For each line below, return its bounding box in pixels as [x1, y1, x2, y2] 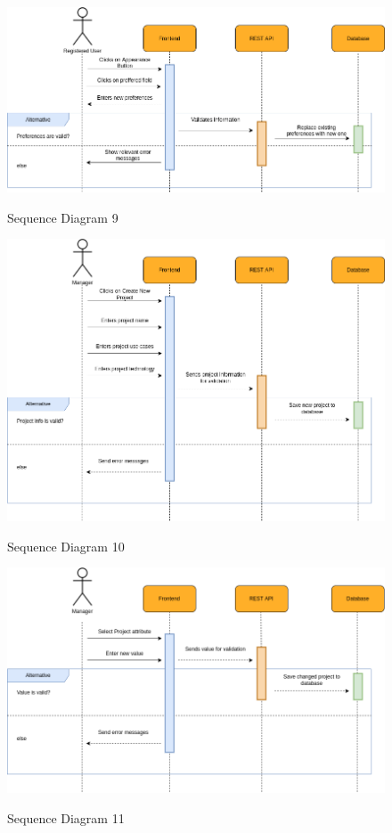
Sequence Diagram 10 [7, 536, 125, 555]
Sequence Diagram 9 [7, 208, 118, 226]
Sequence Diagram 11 [7, 808, 125, 827]
